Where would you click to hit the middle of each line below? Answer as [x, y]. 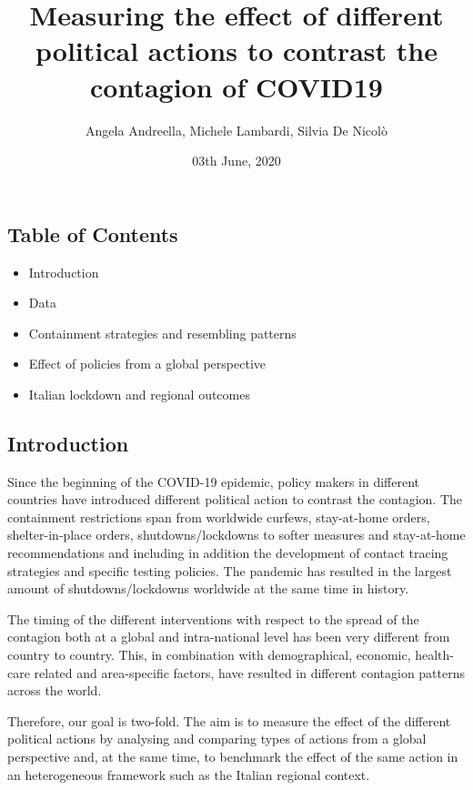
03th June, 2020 [236, 161]
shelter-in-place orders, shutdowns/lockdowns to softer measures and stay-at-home [236, 535]
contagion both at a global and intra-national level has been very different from [229, 637]
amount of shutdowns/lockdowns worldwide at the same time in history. [208, 588]
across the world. [55, 690]
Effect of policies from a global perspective [147, 364]
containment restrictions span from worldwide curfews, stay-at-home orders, [219, 517]
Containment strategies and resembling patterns [162, 333]
